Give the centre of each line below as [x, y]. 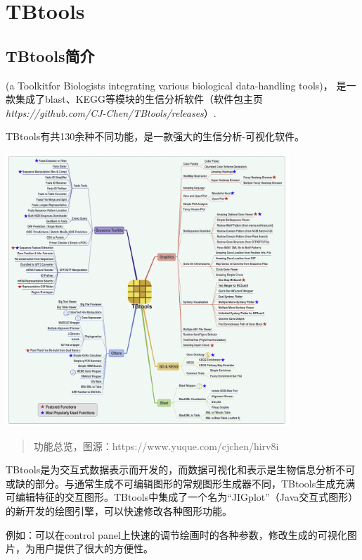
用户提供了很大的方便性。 [94, 548]
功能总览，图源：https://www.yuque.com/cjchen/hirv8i [156, 446]
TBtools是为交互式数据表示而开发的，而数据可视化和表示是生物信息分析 [171, 469]
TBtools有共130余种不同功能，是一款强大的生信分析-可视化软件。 [155, 136]
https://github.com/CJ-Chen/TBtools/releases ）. [111, 112]
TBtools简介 [50, 55]
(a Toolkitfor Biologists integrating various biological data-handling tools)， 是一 [181, 85]
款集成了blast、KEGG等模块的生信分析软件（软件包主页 [135, 99]
